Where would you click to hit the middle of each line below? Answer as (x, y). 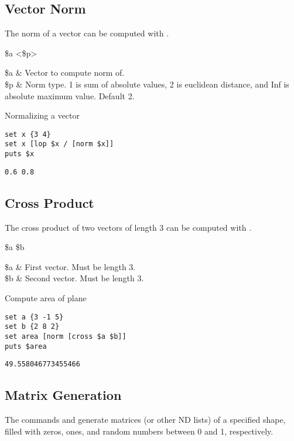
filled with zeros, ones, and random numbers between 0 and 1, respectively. (139, 431)
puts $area (26, 346)
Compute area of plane (46, 297)
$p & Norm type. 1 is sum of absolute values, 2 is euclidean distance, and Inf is (147, 84)
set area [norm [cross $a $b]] (66, 336)
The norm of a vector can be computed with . (87, 33)
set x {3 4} (28, 134)
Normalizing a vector (42, 115)
